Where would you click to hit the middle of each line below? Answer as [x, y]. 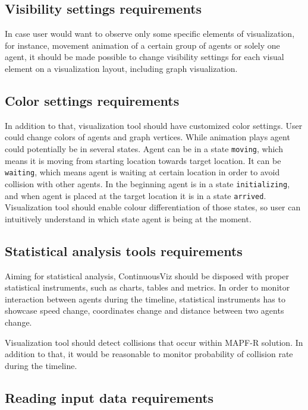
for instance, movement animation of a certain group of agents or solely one [142, 45]
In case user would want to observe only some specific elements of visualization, [150, 34]
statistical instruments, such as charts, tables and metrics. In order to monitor [147, 287]
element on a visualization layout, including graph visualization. [121, 68]
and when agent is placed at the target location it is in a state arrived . [136, 195]
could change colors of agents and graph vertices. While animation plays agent [147, 137]
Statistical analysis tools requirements [124, 250]
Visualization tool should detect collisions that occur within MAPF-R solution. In [154, 342]
